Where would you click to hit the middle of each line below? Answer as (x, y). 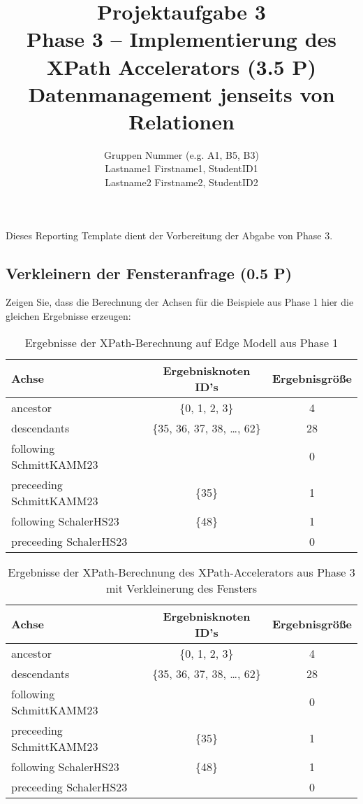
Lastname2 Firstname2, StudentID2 (181, 182)
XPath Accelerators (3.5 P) (181, 66)
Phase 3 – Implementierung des (181, 39)
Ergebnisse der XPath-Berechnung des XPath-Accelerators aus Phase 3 (181, 572)
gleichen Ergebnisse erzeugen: (68, 316)
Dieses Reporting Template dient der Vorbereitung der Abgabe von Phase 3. (169, 235)
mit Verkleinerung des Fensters (181, 588)
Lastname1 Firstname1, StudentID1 (181, 168)
